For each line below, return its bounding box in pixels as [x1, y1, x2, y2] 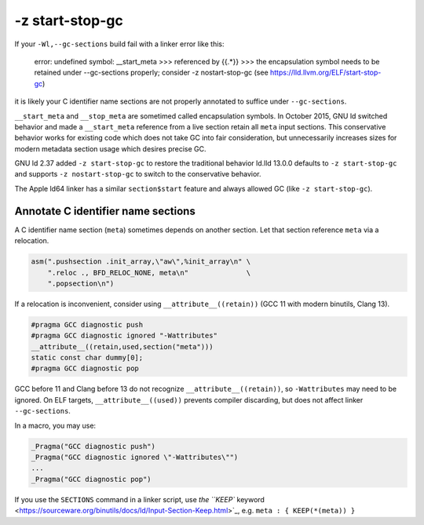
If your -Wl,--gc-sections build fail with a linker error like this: [14, 39, 225, 49]
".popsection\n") [47, 279, 115, 288]
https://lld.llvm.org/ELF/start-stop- [269, 67, 382, 78]
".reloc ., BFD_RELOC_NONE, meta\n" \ [47, 268, 251, 277]
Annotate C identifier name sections [14, 204, 196, 217]
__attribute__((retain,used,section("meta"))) [31, 342, 214, 351]
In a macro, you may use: [14, 421, 97, 430]
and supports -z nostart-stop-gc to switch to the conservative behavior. [14, 170, 261, 179]
